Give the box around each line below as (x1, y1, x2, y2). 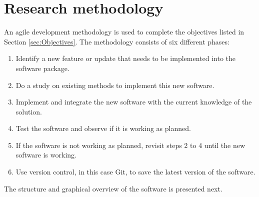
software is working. (15, 149, 76, 160)
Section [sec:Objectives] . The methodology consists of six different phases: (4, 36, 229, 46)
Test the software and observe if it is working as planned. (15, 123, 191, 133)
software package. (15, 62, 69, 73)
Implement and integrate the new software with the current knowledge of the (15, 96, 252, 107)
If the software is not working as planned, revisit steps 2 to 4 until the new (15, 139, 245, 150)
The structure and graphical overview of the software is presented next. (4, 183, 222, 193)
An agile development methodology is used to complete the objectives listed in (4, 26, 244, 37)
